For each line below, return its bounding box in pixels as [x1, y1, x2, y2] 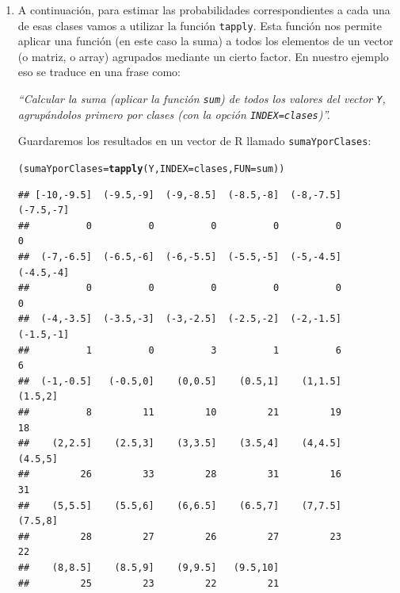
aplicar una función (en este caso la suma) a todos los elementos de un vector [17, 33, 394, 49]
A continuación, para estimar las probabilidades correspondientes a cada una [17, 2, 390, 17]
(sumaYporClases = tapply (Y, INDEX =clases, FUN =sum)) [17, 163, 285, 174]
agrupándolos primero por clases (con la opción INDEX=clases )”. [17, 105, 330, 122]
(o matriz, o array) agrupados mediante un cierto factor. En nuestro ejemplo [17, 48, 389, 64]
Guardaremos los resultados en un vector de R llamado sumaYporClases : [17, 132, 371, 149]
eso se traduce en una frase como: [17, 63, 181, 80]
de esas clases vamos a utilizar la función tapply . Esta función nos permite [17, 17, 382, 33]
